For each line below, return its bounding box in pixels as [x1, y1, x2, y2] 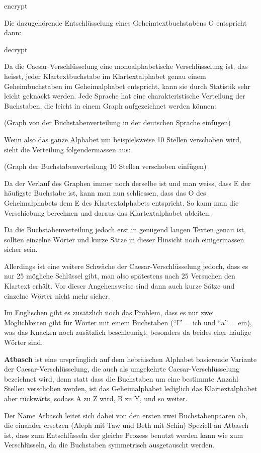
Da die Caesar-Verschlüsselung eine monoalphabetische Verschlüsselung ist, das [4, 61, 248, 71]
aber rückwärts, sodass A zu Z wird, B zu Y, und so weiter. [4, 393, 188, 403]
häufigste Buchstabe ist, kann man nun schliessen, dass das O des [4, 188, 206, 198]
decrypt [4, 44, 28, 54]
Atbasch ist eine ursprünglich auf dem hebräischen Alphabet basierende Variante [4, 353, 257, 364]
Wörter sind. [4, 337, 43, 347]
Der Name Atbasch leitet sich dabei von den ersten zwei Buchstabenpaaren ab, [4, 410, 247, 420]
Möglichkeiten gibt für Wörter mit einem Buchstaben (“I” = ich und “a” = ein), [4, 317, 252, 327]
